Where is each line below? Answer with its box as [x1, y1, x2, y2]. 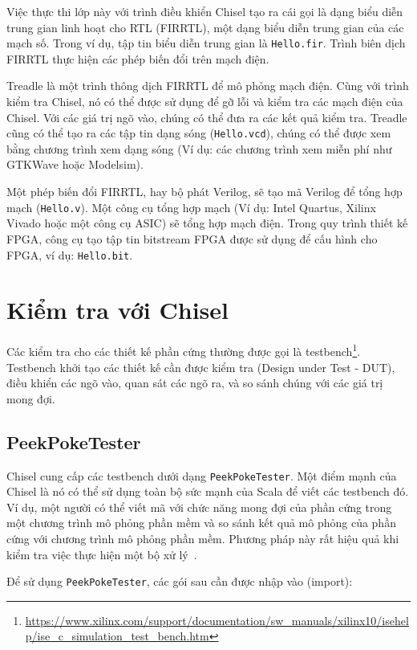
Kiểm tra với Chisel [6, 293, 229, 326]
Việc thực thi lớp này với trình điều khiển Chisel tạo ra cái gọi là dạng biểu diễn [6, 3, 403, 19]
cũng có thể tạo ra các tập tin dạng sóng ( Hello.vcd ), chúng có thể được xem [6, 125, 391, 141]
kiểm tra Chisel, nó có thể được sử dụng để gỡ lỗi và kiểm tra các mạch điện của [6, 93, 403, 110]
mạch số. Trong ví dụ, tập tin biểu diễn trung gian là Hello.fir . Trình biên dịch [6, 35, 406, 51]
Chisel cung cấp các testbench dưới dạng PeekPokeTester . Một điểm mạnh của [6, 467, 397, 484]
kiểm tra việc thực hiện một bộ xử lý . [6, 546, 197, 562]
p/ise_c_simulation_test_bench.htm [25, 628, 209, 644]
